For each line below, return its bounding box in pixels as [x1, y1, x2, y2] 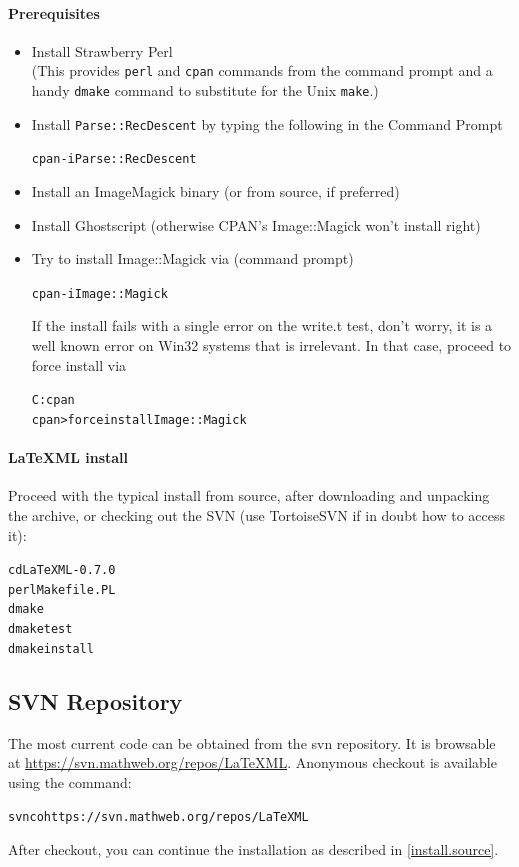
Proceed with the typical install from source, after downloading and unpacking [8, 485, 490, 506]
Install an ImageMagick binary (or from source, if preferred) [31, 181, 400, 202]
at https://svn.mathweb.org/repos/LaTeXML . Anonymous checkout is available [8, 752, 497, 773]
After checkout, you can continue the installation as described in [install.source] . [8, 839, 499, 860]
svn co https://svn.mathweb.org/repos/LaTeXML [8, 810, 309, 825]
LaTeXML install [8, 447, 129, 468]
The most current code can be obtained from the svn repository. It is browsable [8, 732, 496, 753]
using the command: [8, 771, 132, 792]
